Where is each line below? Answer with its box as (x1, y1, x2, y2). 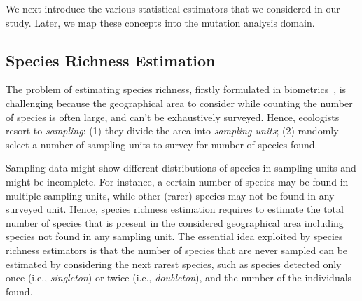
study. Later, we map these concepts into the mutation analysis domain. (6, 15, 315, 29)
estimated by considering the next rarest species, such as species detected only (6, 256, 342, 271)
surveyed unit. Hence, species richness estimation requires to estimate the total (6, 202, 344, 216)
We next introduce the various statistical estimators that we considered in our (6, 1, 340, 15)
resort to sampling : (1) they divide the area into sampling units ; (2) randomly (6, 123, 339, 138)
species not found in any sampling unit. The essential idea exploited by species (6, 229, 343, 244)
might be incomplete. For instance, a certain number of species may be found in (6, 174, 349, 188)
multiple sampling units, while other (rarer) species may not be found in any (6, 188, 335, 202)
